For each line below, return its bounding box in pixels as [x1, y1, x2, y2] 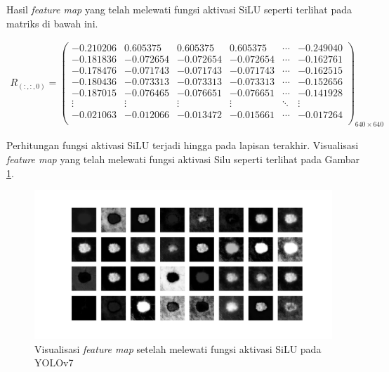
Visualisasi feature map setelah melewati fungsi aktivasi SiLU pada [34, 341, 322, 356]
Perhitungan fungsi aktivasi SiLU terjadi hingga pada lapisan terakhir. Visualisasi [6, 138, 359, 153]
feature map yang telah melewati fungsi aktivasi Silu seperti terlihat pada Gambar [6, 151, 360, 166]
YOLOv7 [34, 355, 74, 370]
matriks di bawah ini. [6, 15, 98, 30]
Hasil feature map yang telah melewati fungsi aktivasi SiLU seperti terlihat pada [6, 2, 352, 16]
